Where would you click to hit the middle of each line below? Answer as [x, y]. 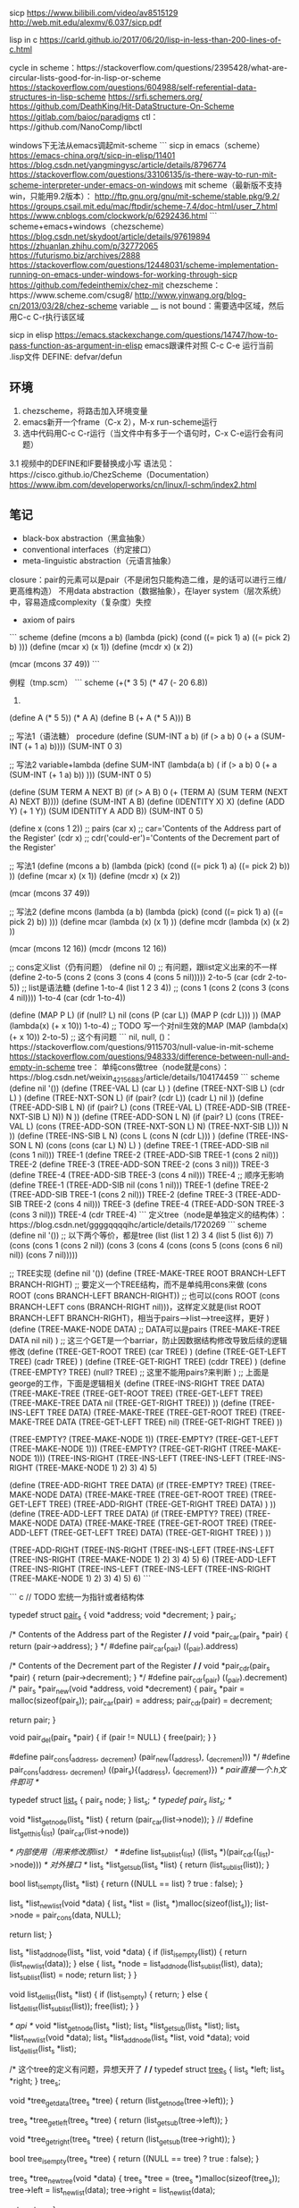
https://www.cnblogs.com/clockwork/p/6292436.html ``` [113, 216]
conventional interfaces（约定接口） [89, 549]
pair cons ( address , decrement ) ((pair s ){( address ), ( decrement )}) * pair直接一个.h [144, 1770]
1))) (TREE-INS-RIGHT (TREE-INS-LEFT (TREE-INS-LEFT [137, 1459]
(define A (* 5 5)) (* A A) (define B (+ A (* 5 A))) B [100, 717]
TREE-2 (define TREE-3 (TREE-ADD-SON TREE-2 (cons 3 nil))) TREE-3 [139, 1164]
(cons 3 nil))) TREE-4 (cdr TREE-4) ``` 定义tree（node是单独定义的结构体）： [149, 1214]
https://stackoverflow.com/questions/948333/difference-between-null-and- [149, 1056]
